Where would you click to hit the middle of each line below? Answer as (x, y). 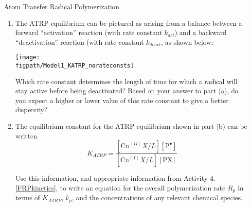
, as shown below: (187, 42)
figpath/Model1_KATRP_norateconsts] (75, 66)
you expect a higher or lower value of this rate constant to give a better (122, 100)
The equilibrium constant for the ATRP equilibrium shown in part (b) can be (131, 126)
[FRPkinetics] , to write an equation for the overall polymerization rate (120, 187)
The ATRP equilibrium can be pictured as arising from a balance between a (129, 23)
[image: (27, 58)
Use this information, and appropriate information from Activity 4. (115, 178)
